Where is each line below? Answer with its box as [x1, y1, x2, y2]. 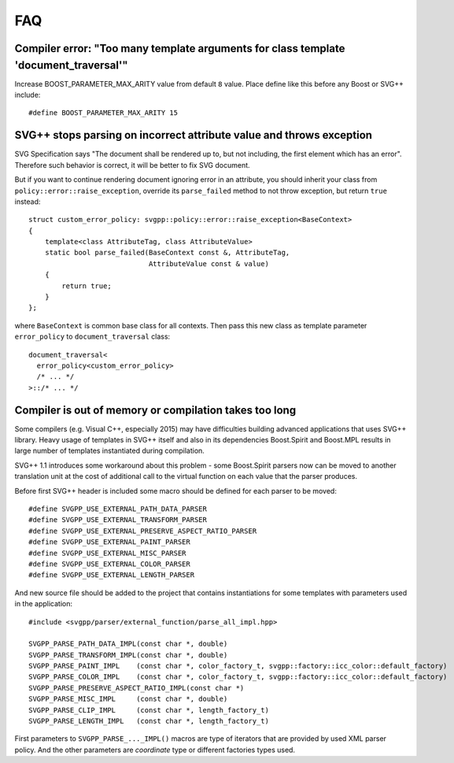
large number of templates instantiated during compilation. [14, 446, 205, 456]
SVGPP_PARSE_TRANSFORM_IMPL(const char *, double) [28, 650, 228, 659]
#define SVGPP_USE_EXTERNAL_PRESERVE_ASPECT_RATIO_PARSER [28, 526, 257, 535]
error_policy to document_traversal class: [14, 331, 171, 342]
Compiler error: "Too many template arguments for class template [14, 42, 345, 55]
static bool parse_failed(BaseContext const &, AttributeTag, [44, 248, 290, 257]
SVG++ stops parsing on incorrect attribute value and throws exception [14, 128, 373, 142]
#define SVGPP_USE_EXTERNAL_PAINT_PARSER [28, 538, 190, 546]
